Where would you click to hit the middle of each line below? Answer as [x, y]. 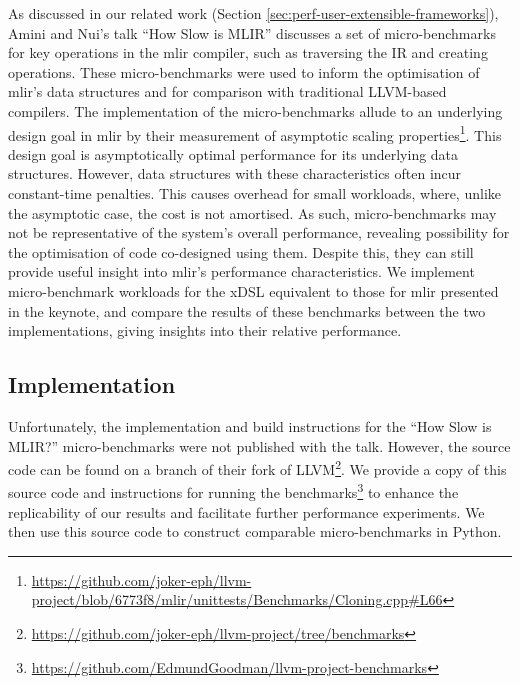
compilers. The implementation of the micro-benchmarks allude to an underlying [255, 110]
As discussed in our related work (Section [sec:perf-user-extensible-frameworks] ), [253, 13]
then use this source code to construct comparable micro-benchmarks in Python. [255, 531]
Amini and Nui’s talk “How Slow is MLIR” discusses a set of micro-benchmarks [252, 32]
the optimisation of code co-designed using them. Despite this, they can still [241, 251]
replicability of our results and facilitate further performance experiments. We [246, 511]
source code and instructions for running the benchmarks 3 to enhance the [233, 491]
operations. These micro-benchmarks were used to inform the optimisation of [244, 71]
